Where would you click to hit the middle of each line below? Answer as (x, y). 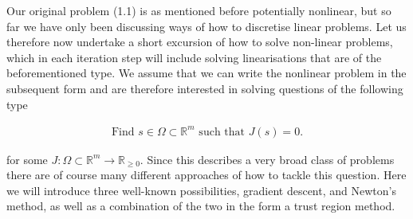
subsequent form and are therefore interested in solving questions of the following (205, 88)
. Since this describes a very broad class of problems (267, 159)
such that (222, 132)
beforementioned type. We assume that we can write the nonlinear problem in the (206, 73)
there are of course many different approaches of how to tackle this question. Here (206, 175)
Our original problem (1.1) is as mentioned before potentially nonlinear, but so (199, 10)
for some (27, 159)
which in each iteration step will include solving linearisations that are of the (194, 57)
